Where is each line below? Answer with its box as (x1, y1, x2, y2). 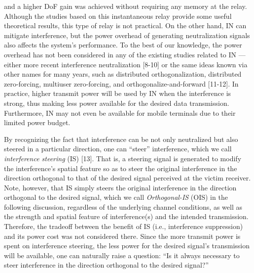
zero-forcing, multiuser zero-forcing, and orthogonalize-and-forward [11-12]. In (4, 78, 239, 89)
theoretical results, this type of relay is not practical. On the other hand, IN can (4, 20, 247, 31)
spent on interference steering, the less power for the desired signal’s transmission (4, 240, 250, 251)
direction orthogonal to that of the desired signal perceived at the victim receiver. (4, 173, 251, 183)
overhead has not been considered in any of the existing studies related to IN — (4, 49, 246, 59)
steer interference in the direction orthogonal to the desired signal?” (4, 260, 209, 270)
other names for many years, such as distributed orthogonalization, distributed (4, 69, 242, 79)
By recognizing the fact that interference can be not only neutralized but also (4, 134, 238, 144)
